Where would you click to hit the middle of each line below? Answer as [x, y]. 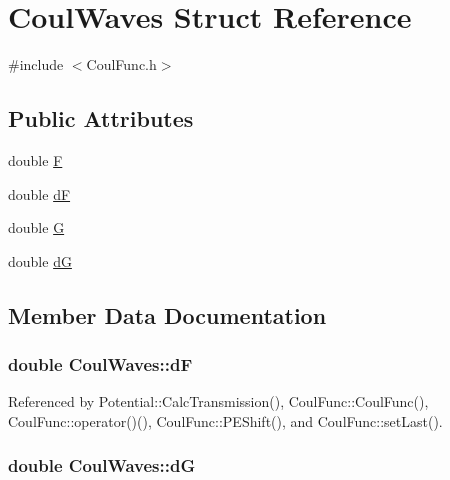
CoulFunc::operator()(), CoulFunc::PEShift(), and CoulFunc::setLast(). [225, 420]
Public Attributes [101, 118]
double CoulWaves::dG [102, 465]
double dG [40, 260]
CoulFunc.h [121, 64]
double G [36, 227]
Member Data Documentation [167, 314]
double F [35, 159]
